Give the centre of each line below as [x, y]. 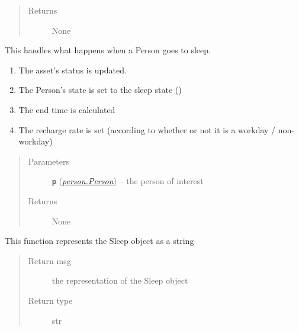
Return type [50, 300]
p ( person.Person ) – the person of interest [128, 181]
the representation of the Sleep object [120, 280]
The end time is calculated [67, 109]
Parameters [49, 161]
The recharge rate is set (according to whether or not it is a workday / [147, 129]
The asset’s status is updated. [73, 70]
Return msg [49, 260]
